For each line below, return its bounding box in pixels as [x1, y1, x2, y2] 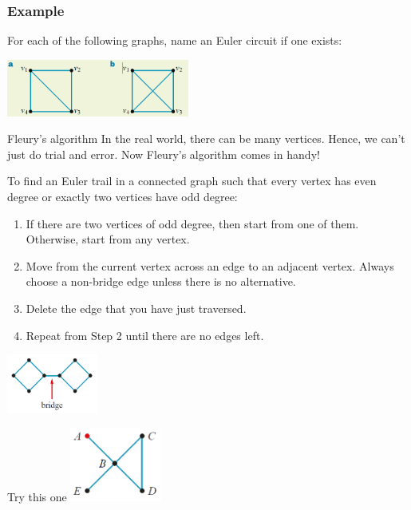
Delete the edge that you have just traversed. [26, 299, 247, 316]
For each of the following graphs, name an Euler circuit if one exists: [7, 32, 342, 49]
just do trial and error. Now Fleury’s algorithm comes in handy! [7, 145, 320, 162]
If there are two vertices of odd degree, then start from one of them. [26, 215, 359, 231]
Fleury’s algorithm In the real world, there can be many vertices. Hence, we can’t [7, 130, 405, 147]
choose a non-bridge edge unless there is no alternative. [26, 273, 296, 290]
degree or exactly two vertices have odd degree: [7, 188, 238, 204]
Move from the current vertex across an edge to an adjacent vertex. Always [26, 257, 394, 274]
